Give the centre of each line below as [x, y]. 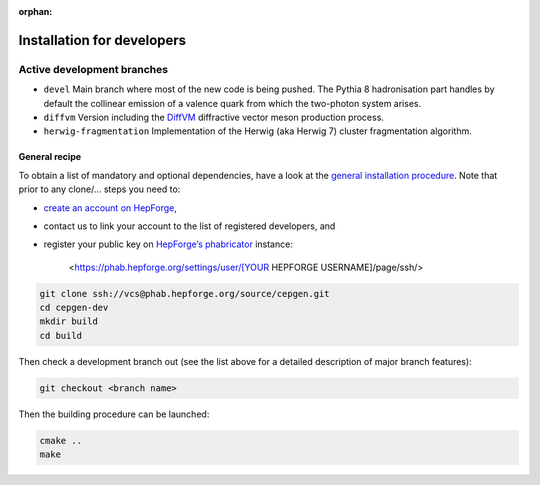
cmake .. [61, 440]
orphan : [35, 11]
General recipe [50, 157]
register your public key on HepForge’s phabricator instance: [168, 244]
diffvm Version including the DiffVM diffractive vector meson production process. [214, 117]
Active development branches [93, 69]
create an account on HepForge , [110, 207]
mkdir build [69, 321]
